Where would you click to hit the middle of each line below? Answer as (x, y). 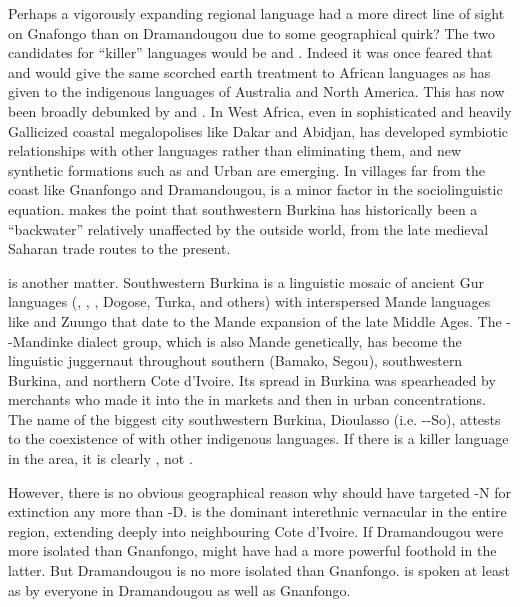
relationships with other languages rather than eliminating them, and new (235, 150)
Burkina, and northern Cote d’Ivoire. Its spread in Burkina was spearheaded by (252, 379)
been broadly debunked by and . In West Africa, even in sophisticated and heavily (260, 110)
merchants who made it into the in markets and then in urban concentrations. (247, 399)
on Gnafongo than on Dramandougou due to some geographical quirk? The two (252, 32)
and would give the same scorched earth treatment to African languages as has (249, 71)
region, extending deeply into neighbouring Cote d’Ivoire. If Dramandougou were (256, 530)
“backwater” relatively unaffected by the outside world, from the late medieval (248, 228)
